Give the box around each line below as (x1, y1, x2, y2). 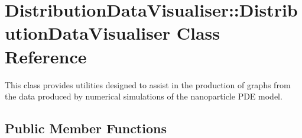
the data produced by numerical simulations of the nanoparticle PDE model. (5, 90, 282, 102)
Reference (5, 44, 87, 68)
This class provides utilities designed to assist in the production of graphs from (5, 78, 291, 91)
